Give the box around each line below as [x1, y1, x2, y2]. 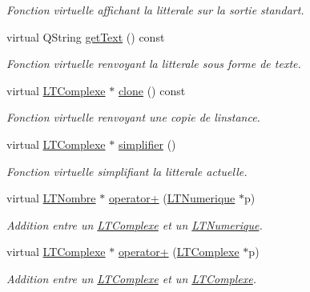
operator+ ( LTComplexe [118, 243, 240, 260]
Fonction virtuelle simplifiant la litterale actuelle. [6, 162, 248, 179]
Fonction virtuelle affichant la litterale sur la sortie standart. [6, 2, 304, 18]
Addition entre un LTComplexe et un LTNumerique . [6, 216, 263, 233]
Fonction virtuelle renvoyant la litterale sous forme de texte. [6, 55, 301, 72]
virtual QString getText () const [6, 28, 165, 45]
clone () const [118, 82, 186, 98]
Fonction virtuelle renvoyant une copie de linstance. [6, 109, 260, 126]
